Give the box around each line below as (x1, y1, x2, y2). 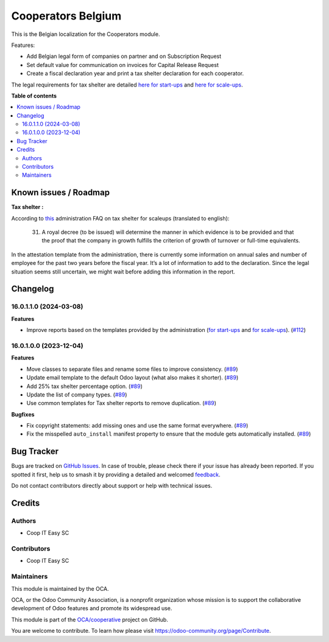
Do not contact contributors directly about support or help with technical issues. (11, 482, 213, 490)
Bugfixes (11, 411, 35, 418)
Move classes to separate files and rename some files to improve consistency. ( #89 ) (26, 365, 238, 373)
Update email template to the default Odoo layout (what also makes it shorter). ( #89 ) (26, 374, 239, 381)
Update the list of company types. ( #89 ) (26, 390, 127, 398)
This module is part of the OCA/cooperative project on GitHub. (11, 616, 169, 623)
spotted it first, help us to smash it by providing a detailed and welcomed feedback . (11, 471, 221, 478)
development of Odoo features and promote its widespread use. (11, 605, 172, 612)
